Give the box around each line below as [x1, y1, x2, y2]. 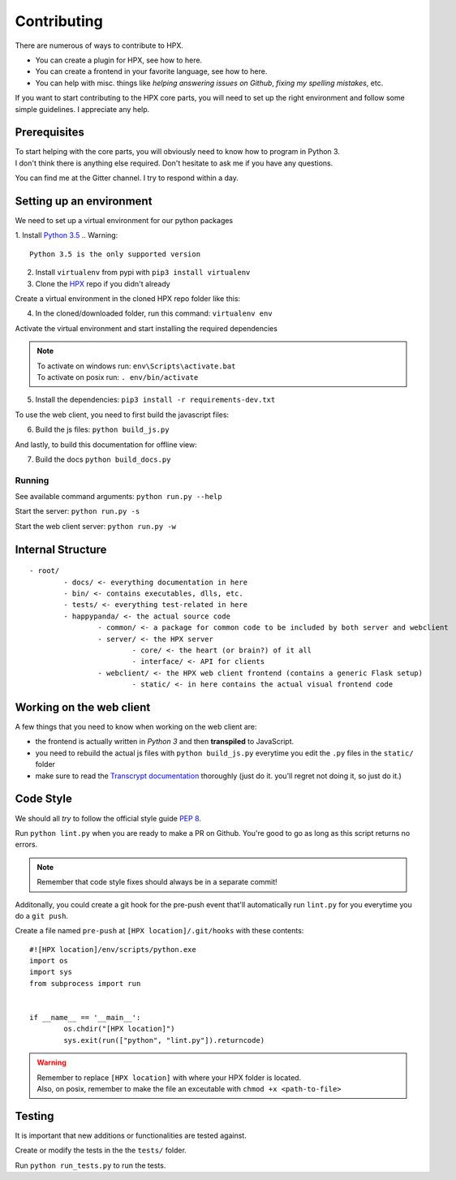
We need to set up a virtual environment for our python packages [15, 216, 234, 226]
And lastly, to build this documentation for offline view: [15, 439, 198, 450]
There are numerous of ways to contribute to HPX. [15, 41, 184, 50]
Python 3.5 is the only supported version [29, 249, 201, 259]
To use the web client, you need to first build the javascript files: [15, 410, 230, 420]
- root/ [29, 566, 60, 575]
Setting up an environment [15, 195, 153, 208]
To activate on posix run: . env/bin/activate [37, 373, 199, 381]
